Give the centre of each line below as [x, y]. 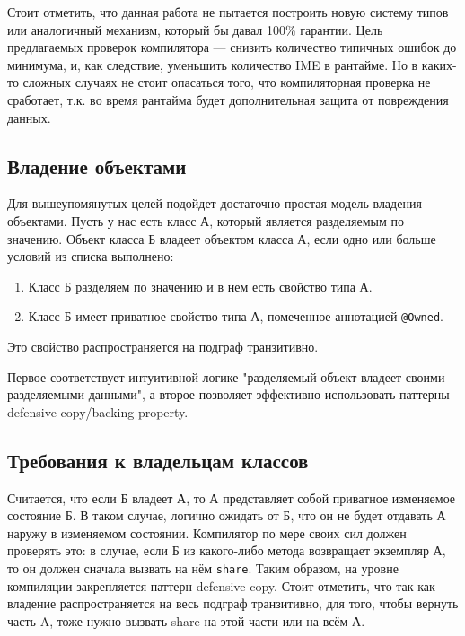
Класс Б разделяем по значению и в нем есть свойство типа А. [200, 286]
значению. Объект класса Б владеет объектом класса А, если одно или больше [222, 238]
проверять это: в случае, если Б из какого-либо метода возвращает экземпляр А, [227, 550]
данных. [29, 117]
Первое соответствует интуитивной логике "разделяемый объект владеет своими [226, 376]
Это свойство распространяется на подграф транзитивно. [163, 346]
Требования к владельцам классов [158, 460]
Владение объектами [97, 166]
